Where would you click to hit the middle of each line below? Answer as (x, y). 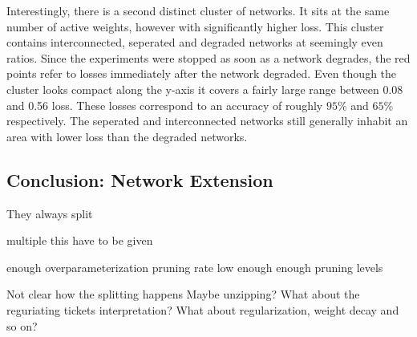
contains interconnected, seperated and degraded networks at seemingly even (195, 42)
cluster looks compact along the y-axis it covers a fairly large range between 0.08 (205, 89)
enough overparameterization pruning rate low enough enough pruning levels (195, 267)
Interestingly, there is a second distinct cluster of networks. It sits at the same (198, 10)
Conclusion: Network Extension (140, 179)
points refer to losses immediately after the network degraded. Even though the (202, 73)
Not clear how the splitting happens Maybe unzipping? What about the (183, 294)
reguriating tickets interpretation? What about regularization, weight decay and (203, 309)
